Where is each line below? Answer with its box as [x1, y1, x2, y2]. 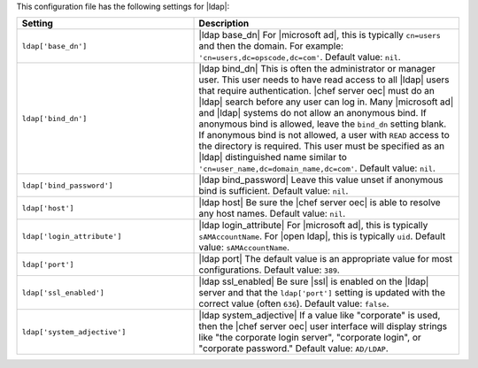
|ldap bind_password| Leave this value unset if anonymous [198, 173, 443, 186]
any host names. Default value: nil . [198, 208, 346, 220]
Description [198, 18, 250, 30]
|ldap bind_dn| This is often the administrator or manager [198, 63, 436, 75]
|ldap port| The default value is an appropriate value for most [198, 253, 453, 265]
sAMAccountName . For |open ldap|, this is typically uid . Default [198, 230, 446, 242]
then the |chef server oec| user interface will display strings [198, 320, 448, 333]
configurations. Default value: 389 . [198, 264, 340, 276]
